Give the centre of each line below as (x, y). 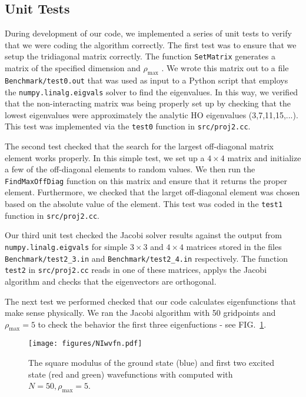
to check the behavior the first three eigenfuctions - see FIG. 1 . (152, 324)
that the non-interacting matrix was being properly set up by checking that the (148, 103)
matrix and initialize (264, 157)
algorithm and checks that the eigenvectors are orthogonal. (111, 281)
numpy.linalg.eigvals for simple (66, 246)
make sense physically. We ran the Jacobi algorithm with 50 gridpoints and (140, 313)
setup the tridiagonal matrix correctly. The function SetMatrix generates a (140, 56)
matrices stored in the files (234, 246)
